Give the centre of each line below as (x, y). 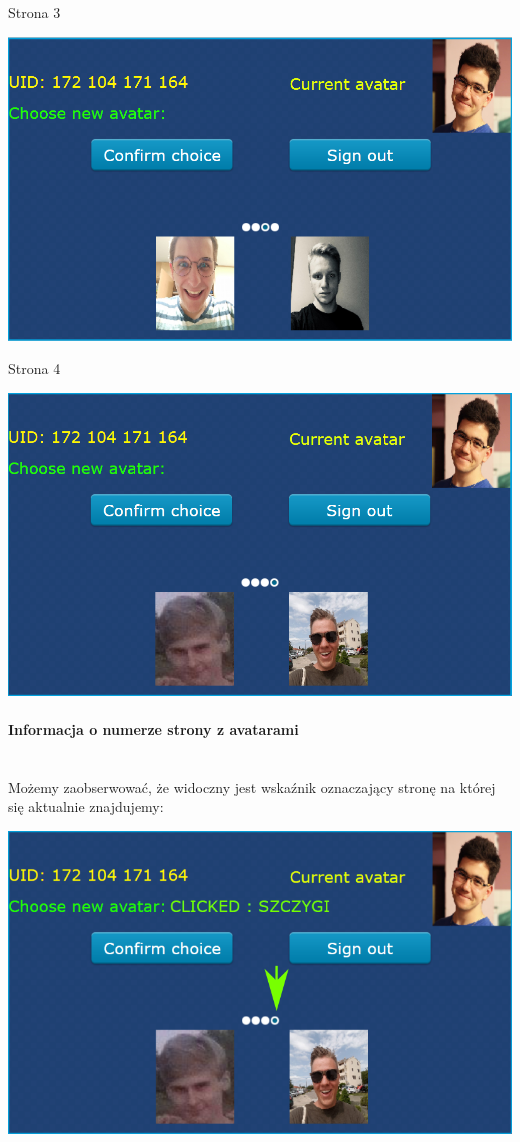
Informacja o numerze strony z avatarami (153, 729)
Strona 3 (34, 12)
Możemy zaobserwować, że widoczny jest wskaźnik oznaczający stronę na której (252, 786)
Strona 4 (34, 368)
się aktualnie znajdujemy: (86, 806)
